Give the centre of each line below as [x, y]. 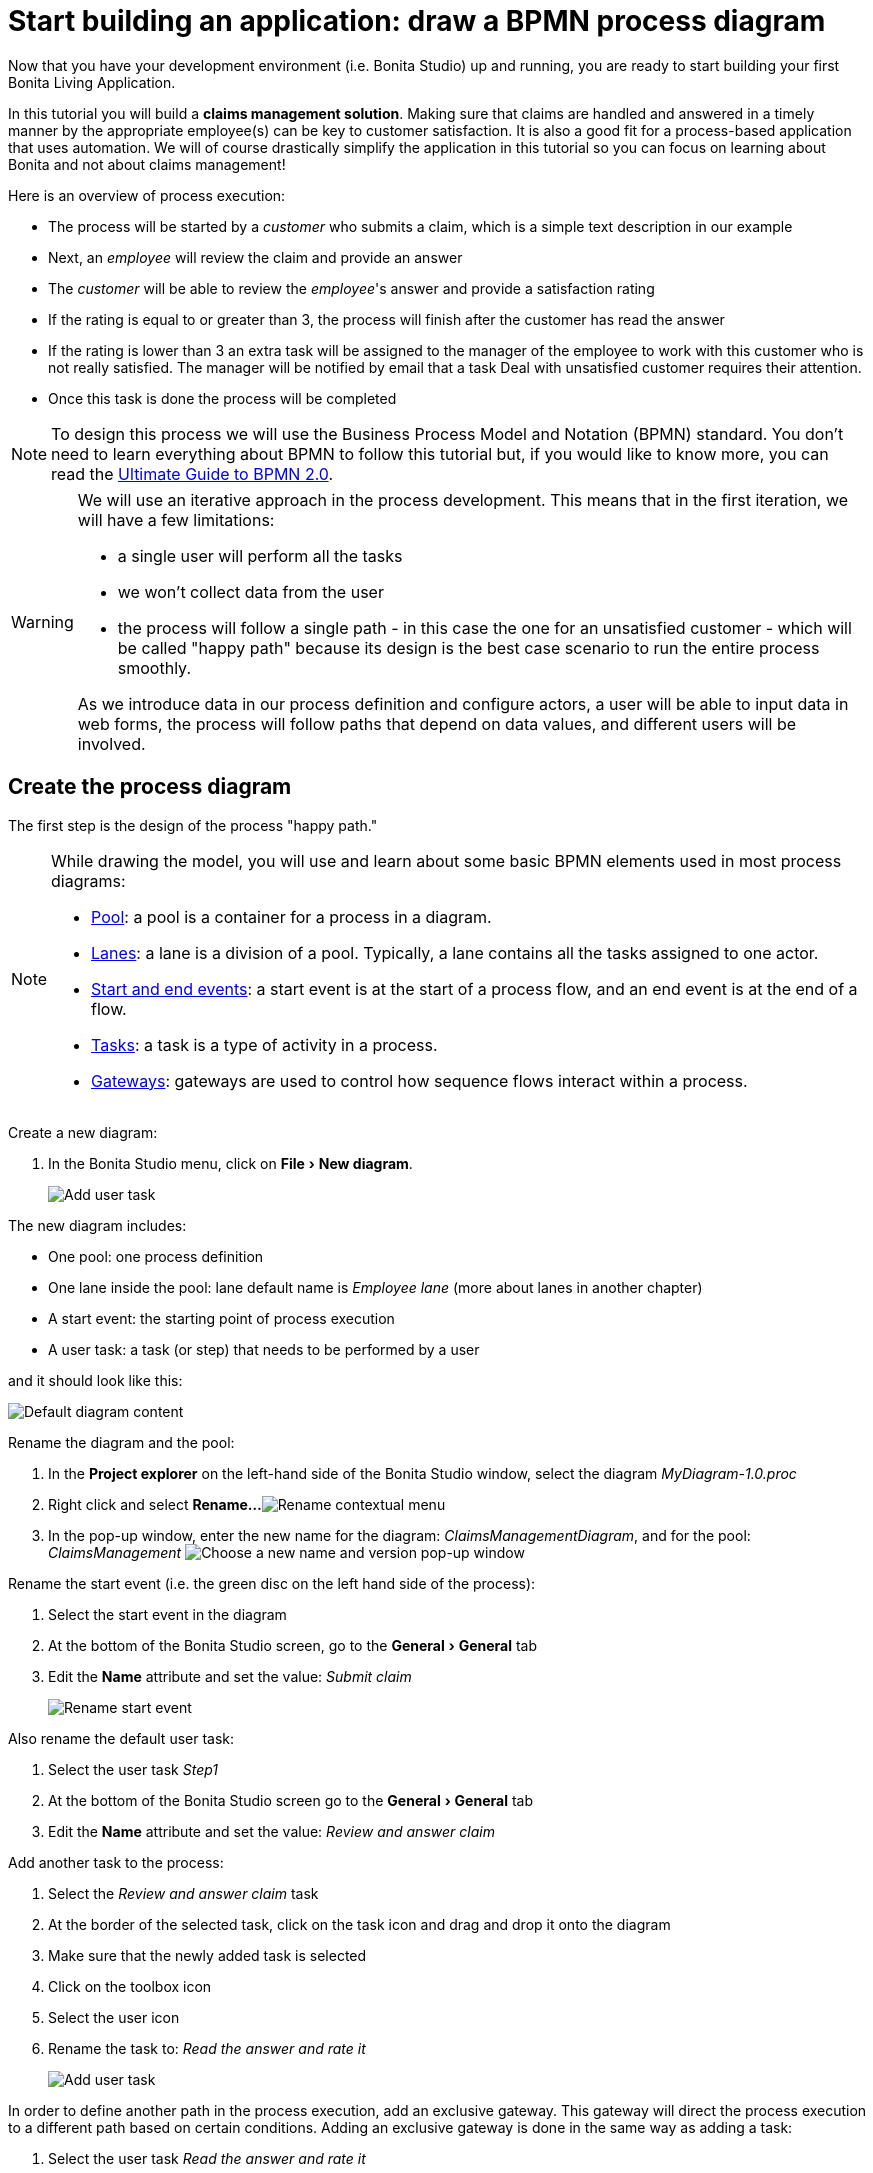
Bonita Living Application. [92, 82]
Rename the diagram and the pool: [121, 1442]
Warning [42, 621]
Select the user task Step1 [133, 1769]
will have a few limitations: [176, 519]
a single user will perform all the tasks [260, 555]
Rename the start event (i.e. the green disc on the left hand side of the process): [272, 1583]
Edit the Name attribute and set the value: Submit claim [230, 1676]
